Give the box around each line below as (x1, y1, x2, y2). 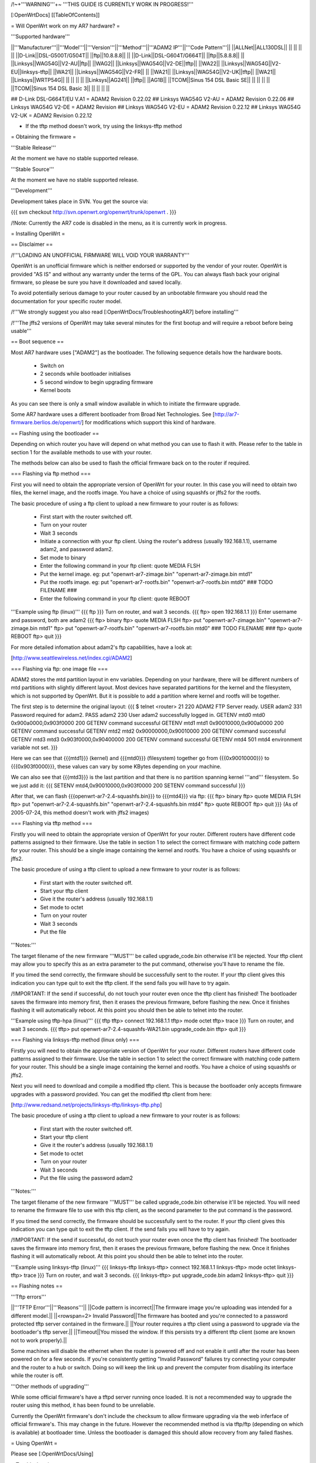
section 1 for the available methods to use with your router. (11, 448, 152, 456)
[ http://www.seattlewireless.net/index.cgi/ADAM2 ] (11, 654, 132, 661)
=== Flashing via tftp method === (11, 820, 93, 827)
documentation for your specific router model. (11, 297, 122, 304)
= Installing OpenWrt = (11, 230, 66, 237)
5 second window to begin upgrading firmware (40, 378, 153, 386)
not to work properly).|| (11, 1337, 67, 1344)
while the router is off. (11, 1372, 64, 1379)
